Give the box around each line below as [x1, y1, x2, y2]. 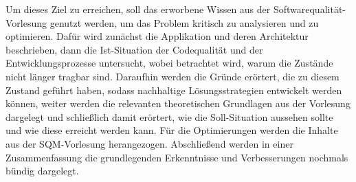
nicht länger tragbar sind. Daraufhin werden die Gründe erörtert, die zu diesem [5, 69, 340, 83]
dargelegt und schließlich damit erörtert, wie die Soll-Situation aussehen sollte [5, 109, 333, 124]
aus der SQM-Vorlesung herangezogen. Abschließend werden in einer [5, 136, 293, 150]
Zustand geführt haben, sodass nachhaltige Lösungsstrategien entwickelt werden [5, 82, 342, 97]
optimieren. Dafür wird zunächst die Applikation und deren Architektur [5, 29, 309, 43]
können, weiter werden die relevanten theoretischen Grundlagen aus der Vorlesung [5, 96, 351, 111]
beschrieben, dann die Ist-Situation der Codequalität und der [5, 42, 263, 56]
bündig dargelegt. [5, 163, 79, 178]
